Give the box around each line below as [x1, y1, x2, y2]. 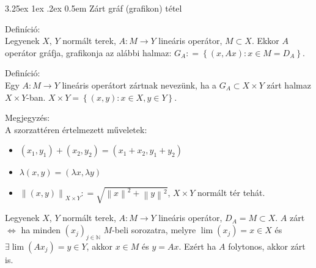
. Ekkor [251, 34, 279, 47]
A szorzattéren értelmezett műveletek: [5, 123, 147, 136]
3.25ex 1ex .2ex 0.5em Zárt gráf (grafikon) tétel [5, 2, 182, 14]
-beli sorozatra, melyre [112, 223, 196, 236]
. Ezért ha [178, 239, 216, 252]
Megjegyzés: [5, 111, 50, 124]
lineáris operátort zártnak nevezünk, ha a [62, 78, 217, 91]
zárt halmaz [266, 78, 311, 91]
